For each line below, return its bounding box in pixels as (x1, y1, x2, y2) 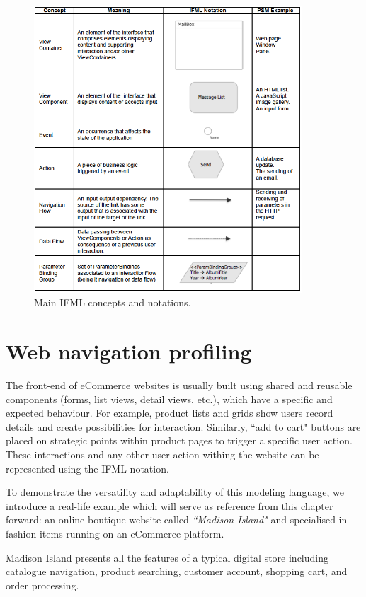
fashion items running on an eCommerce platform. (6, 526, 224, 541)
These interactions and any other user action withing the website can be (6, 447, 319, 462)
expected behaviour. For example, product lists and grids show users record (6, 405, 333, 420)
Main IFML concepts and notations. (34, 295, 191, 310)
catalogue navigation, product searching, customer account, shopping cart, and (6, 564, 348, 579)
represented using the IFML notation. (6, 460, 169, 475)
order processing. (6, 577, 79, 592)
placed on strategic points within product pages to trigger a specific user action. (6, 433, 353, 448)
